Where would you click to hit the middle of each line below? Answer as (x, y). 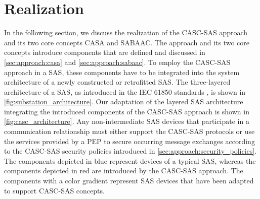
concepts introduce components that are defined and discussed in (105, 52)
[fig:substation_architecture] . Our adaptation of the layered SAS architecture (124, 102)
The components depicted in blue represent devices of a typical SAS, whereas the (130, 160)
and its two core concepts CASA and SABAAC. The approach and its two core (127, 42)
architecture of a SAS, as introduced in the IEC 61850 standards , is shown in (125, 91)
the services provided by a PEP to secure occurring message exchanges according (129, 141)
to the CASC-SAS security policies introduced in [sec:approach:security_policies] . (131, 151)
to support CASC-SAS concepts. (54, 190)
